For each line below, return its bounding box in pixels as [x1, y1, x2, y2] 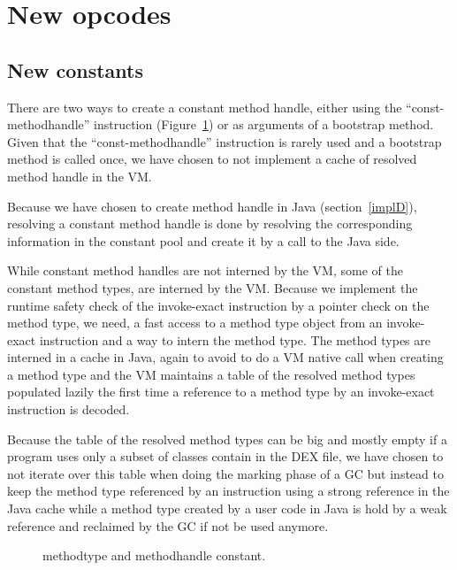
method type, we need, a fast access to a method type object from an [7, 313, 383, 332]
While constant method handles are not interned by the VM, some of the [7, 261, 403, 280]
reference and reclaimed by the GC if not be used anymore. [7, 516, 329, 535]
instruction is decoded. [7, 400, 130, 419]
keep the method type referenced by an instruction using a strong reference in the [7, 481, 450, 500]
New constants [7, 56, 144, 83]
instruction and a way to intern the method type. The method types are [39, 330, 430, 349]
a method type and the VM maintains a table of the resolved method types [7, 365, 415, 383]
